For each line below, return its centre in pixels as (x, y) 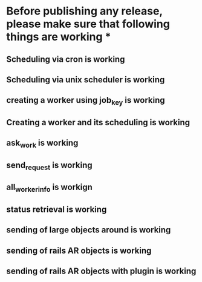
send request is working (49, 166)
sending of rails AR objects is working (79, 250)
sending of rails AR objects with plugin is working (101, 271)
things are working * (59, 37)
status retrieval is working (57, 210)
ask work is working (42, 144)
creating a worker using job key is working (86, 101)
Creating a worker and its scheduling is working (98, 122)
